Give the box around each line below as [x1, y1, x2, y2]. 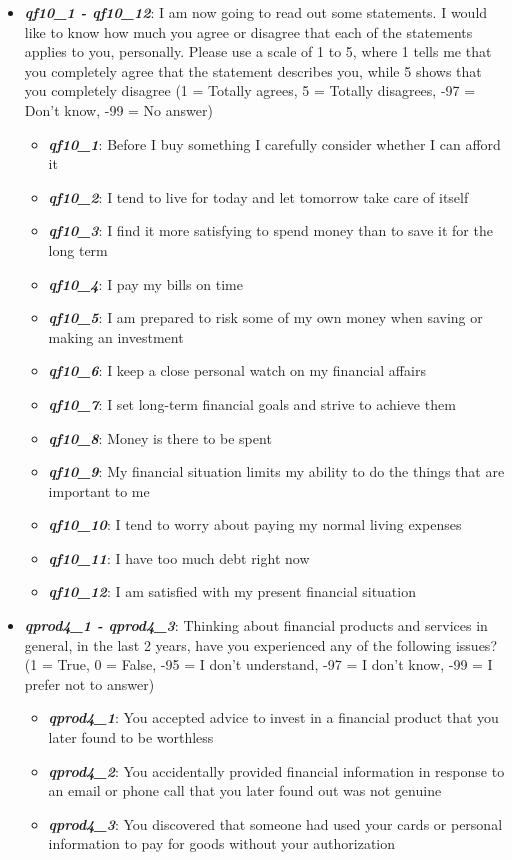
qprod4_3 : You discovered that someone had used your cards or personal [48, 813, 503, 834]
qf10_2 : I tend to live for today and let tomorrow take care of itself [48, 186, 469, 207]
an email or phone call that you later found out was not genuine [48, 780, 442, 801]
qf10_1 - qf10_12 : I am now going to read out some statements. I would [24, 2, 488, 22]
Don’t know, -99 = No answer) [24, 99, 213, 120]
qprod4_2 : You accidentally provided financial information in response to [48, 760, 505, 781]
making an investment [48, 326, 184, 347]
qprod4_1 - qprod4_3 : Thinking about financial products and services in [24, 615, 488, 636]
